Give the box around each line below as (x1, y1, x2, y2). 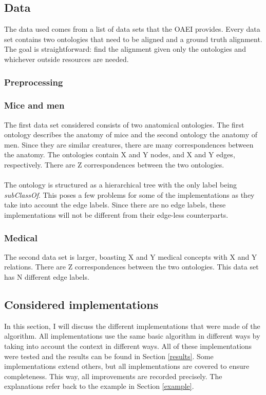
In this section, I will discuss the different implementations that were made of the (4, 320, 260, 331)
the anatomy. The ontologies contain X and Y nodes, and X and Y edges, (4, 149, 235, 160)
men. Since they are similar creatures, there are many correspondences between (4, 139, 254, 150)
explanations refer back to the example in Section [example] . (4, 381, 194, 391)
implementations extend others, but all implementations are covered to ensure (4, 361, 250, 371)
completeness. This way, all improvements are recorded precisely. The (4, 370, 222, 381)
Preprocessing (4, 75, 63, 88)
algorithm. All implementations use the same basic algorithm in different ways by (4, 330, 260, 341)
